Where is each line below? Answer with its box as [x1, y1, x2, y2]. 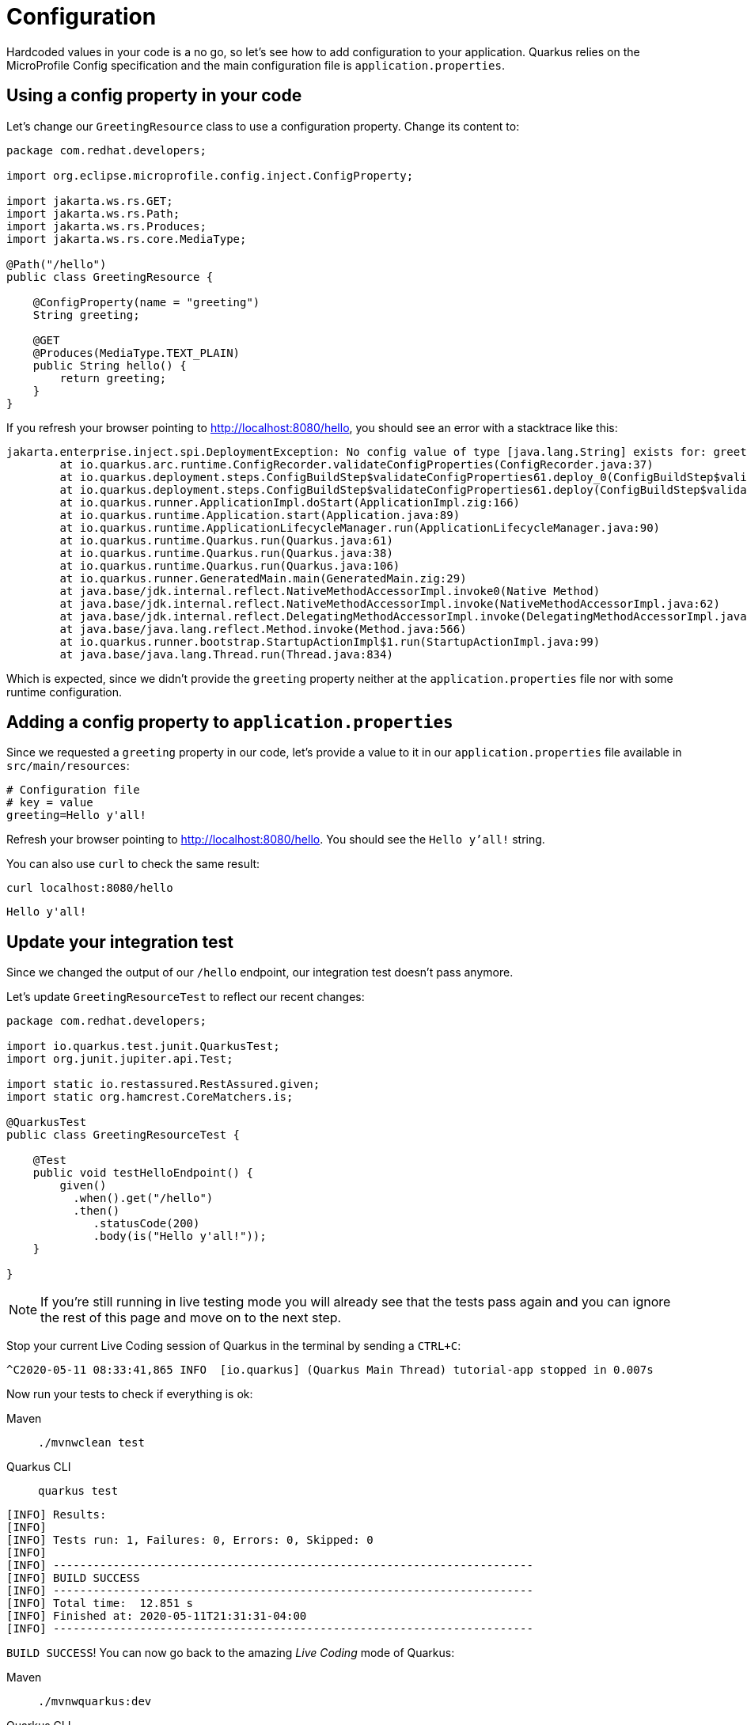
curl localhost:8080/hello [6, 881, 173, 895]
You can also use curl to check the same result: [6, 857, 260, 871]
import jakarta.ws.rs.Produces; [6, 219, 207, 233]
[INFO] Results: [6, 1508, 107, 1522]
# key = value [6, 796, 93, 809]
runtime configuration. [6, 684, 123, 699]
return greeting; [59, 371, 167, 385]
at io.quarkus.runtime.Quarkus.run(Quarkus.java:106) [59, 559, 400, 572]
